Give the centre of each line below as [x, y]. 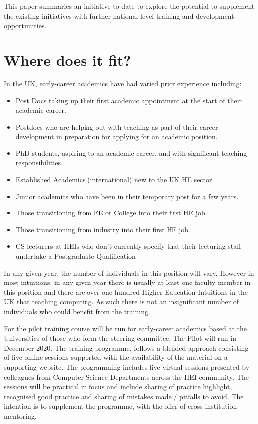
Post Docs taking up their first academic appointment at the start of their [129, 100]
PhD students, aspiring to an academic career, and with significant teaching [131, 153]
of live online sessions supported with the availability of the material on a [116, 357]
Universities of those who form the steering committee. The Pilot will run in [120, 338]
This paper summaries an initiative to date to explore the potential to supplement [129, 6]
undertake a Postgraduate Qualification [76, 256]
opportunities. [25, 26]
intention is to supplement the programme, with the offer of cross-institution [121, 406]
